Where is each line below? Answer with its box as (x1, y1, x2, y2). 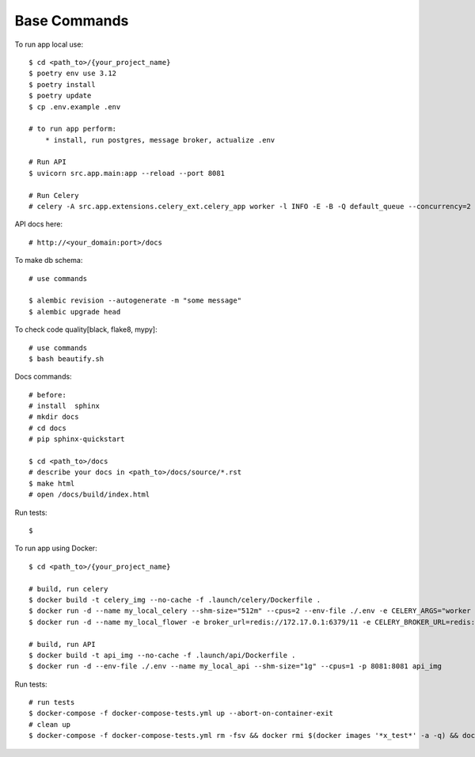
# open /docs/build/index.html (28, 490, 150, 499)
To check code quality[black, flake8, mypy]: (14, 325, 158, 334)
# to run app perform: (28, 124, 117, 134)
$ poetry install (28, 80, 96, 89)
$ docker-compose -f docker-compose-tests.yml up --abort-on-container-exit (28, 709, 334, 718)
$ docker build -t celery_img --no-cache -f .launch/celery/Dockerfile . (28, 595, 321, 604)
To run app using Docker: (14, 543, 98, 553)
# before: (28, 390, 66, 399)
